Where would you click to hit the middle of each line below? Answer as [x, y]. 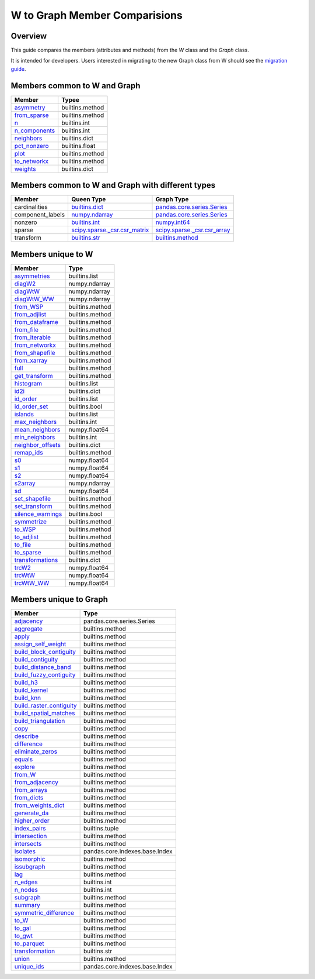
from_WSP [29, 306]
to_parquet [29, 943]
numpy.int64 [173, 222]
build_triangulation [40, 721]
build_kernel [31, 690]
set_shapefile [33, 498]
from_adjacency [36, 782]
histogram [28, 383]
